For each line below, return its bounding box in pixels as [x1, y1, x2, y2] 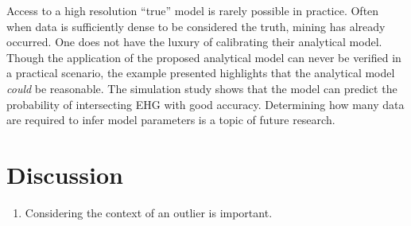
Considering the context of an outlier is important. [25, 204, 273, 220]
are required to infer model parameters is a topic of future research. [6, 111, 335, 128]
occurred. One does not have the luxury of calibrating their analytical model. [6, 33, 382, 50]
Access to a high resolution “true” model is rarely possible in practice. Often [6, 2, 379, 18]
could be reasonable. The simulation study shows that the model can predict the [6, 80, 397, 96]
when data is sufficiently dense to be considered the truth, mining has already [6, 18, 386, 34]
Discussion [6, 158, 123, 190]
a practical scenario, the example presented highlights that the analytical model [6, 64, 395, 81]
